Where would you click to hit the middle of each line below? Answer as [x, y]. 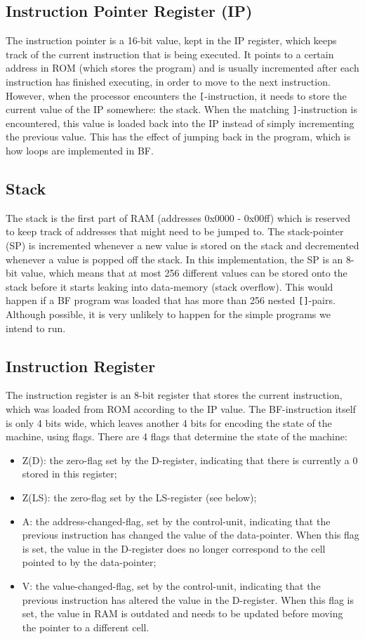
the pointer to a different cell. [86, 627]
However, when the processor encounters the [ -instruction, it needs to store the [176, 95]
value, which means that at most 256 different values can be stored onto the [184, 273]
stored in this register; [69, 474]
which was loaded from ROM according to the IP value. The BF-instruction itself [181, 409]
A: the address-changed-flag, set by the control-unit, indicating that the [176, 521]
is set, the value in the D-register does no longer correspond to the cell [174, 548]
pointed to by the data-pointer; [89, 562]
